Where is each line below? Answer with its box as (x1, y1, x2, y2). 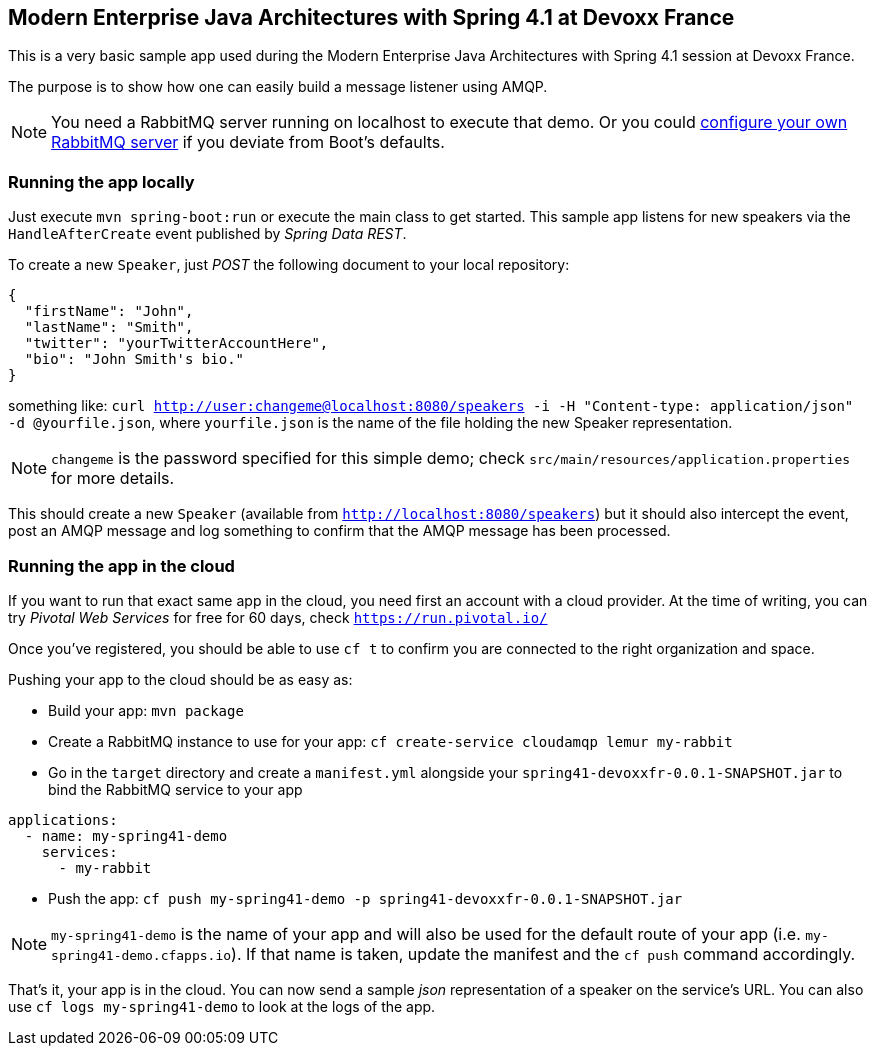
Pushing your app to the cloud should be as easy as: (8, 670, 353, 688)
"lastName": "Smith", (24, 319, 194, 336)
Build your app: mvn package (48, 701, 244, 719)
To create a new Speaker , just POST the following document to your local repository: (8, 256, 570, 274)
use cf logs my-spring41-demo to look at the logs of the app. (8, 997, 436, 1015)
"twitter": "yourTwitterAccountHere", (24, 335, 329, 352)
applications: (8, 811, 118, 828)
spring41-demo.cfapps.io (51, 947, 232, 963)
